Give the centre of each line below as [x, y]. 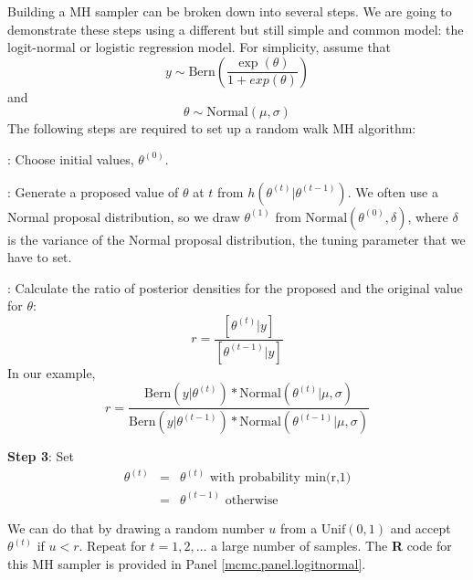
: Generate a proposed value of [93, 191]
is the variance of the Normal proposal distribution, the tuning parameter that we [236, 239]
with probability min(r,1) [280, 478]
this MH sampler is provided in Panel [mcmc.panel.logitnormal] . [187, 564]
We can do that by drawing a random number [136, 527]
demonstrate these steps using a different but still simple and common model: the [236, 29]
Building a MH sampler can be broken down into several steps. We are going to [230, 11]
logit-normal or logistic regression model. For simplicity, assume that [200, 47]
